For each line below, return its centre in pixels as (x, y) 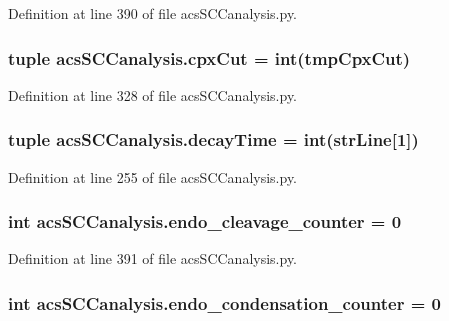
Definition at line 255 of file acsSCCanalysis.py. (153, 176)
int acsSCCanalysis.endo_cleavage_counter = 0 (205, 221)
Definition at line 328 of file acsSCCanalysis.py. (153, 94)
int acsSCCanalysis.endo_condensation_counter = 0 (224, 302)
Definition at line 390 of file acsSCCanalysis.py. (153, 13)
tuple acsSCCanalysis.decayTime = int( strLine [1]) (213, 139)
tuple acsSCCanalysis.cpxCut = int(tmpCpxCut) (209, 57)
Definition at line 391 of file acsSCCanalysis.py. (153, 258)
